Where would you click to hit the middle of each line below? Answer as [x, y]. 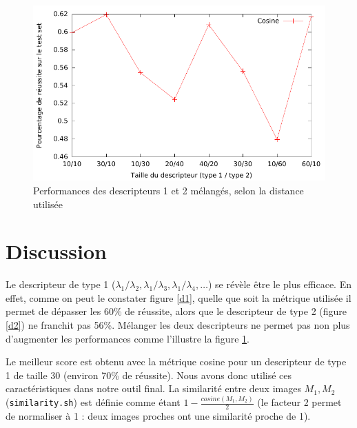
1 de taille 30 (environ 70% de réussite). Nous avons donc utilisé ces [149, 375]
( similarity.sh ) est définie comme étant [93, 402]
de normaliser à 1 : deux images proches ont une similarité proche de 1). [158, 416]
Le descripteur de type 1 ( [61, 284]
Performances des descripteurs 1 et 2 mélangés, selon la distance [169, 190]
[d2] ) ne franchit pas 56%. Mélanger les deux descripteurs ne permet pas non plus [178, 325]
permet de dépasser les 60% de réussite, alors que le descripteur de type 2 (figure [176, 311]
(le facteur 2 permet [299, 402]
